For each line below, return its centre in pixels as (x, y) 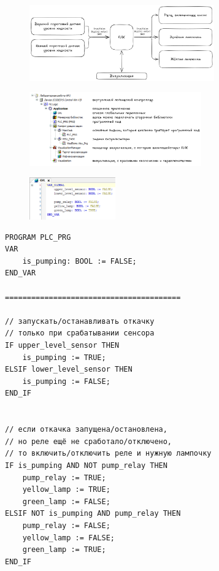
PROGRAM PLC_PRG (38, 237)
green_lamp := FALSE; (66, 501)
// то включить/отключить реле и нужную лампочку (108, 454)
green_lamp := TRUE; (64, 550)
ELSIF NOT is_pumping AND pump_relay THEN (93, 514)
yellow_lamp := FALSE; (68, 538)
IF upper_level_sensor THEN (62, 346)
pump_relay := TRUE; (64, 477)
